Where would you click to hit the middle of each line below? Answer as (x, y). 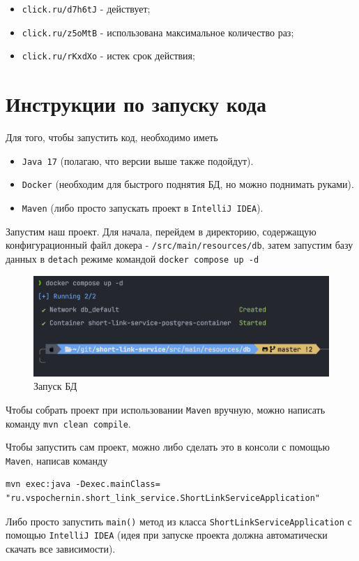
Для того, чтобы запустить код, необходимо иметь (112, 137)
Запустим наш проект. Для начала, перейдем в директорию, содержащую (161, 231)
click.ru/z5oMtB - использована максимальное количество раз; (158, 32)
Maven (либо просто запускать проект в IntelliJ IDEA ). (143, 207)
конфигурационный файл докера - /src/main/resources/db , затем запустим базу (179, 245)
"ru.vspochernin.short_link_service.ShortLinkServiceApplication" (163, 498)
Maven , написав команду (57, 460)
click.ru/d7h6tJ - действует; (86, 8)
